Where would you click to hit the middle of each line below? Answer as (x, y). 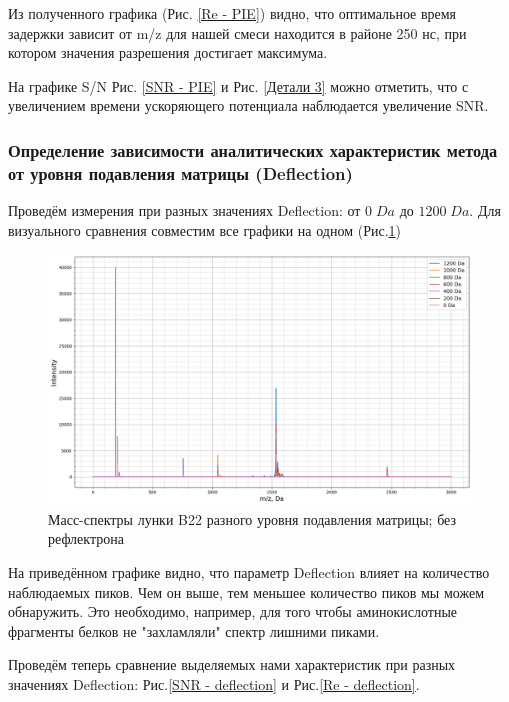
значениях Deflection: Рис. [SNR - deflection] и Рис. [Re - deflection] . (214, 683)
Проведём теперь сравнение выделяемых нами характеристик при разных (232, 664)
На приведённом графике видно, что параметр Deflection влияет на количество (249, 572)
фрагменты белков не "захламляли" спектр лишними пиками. (194, 630)
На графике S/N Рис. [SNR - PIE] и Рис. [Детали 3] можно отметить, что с (238, 85)
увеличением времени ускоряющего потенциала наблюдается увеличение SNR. (248, 105)
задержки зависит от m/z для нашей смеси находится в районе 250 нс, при (237, 32)
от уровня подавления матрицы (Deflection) (180, 172)
